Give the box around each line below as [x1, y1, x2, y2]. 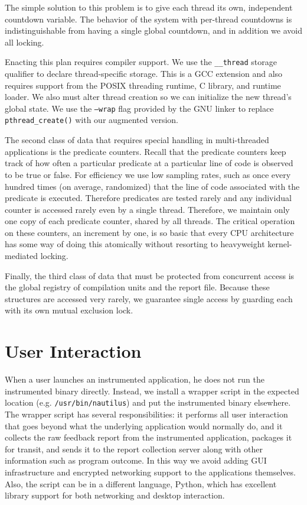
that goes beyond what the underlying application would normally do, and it [5, 419, 283, 432]
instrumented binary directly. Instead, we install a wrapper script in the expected [5, 384, 299, 397]
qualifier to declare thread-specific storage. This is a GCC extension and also [5, 67, 283, 80]
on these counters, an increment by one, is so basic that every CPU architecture [5, 226, 294, 238]
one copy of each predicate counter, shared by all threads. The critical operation [5, 215, 295, 227]
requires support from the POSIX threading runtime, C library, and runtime [5, 79, 281, 91]
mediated [5, 250, 38, 262]
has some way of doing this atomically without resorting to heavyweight [5, 238, 265, 250]
